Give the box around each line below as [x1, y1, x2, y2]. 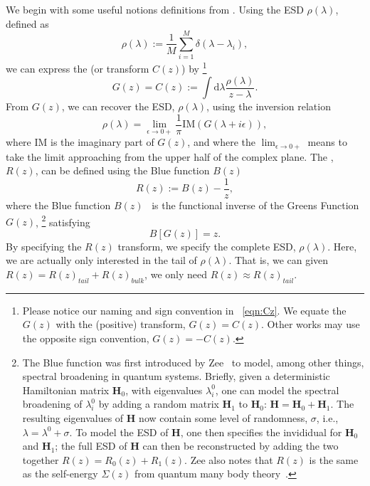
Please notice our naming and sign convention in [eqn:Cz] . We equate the [22, 302, 347, 317]
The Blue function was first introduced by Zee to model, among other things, [22, 354, 364, 369]
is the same [309, 452, 359, 467]
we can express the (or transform [6, 60, 149, 75]
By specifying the [6, 238, 82, 253]
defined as [6, 16, 49, 31]
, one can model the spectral [215, 382, 339, 397]
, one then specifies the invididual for [180, 424, 342, 439]
